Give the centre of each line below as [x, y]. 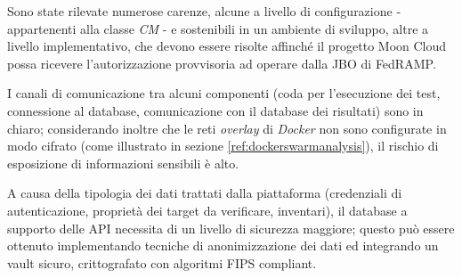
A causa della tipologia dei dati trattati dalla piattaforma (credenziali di [205, 193]
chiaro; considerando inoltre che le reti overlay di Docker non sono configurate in [227, 128]
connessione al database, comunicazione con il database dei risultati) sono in [215, 110]
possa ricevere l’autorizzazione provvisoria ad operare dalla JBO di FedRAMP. [222, 63]
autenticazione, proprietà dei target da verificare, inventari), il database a [207, 210]
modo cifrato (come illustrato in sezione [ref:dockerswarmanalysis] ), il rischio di [223, 146]
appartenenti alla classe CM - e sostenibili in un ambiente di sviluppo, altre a [218, 28]
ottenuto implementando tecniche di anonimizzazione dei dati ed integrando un [223, 245]
